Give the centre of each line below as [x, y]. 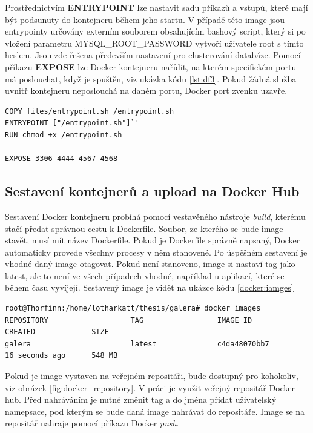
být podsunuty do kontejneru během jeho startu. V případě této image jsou [145, 19]
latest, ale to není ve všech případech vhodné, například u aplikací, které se [145, 275]
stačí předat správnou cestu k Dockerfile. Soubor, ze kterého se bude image [144, 228]
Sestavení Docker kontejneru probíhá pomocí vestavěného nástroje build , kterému [155, 216]
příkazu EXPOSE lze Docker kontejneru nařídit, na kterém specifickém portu [151, 66]
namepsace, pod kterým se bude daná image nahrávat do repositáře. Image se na [155, 411]
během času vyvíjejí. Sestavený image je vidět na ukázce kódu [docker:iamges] [149, 287]
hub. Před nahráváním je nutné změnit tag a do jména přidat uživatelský [141, 399]
